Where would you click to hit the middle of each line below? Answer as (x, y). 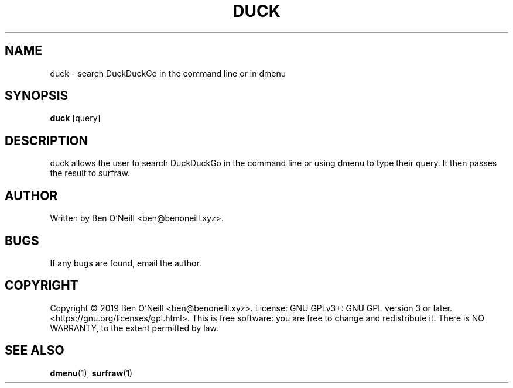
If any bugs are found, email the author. (126, 263)
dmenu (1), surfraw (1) (91, 373)
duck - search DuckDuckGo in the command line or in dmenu (168, 73)
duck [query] (75, 118)
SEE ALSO (35, 351)
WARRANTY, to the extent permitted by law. (134, 328)
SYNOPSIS (37, 96)
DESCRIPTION (47, 140)
